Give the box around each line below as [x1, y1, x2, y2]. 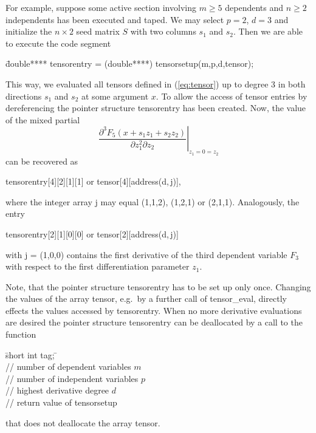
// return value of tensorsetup [5, 396, 117, 409]
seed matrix [76, 25, 120, 38]
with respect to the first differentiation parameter [5, 260, 190, 273]
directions [5, 89, 42, 102]
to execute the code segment [5, 36, 111, 49]
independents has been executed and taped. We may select [5, 13, 224, 26]
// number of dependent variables [5, 360, 131, 373]
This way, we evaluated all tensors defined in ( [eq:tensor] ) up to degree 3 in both [5, 77, 306, 90]
